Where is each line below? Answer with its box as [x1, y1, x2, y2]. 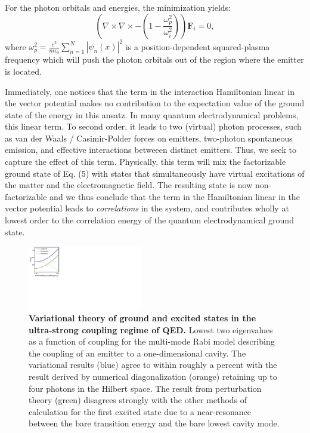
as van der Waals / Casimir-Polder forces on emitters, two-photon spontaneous [5, 131, 293, 144]
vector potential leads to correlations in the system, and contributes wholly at [5, 202, 289, 214]
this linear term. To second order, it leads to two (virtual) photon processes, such [5, 120, 302, 133]
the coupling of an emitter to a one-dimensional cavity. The [29, 346, 246, 359]
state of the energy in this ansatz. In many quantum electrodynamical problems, [5, 108, 299, 121]
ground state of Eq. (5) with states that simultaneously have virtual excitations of [5, 167, 305, 179]
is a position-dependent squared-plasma [125, 40, 270, 53]
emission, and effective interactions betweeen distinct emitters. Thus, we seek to [5, 143, 296, 156]
